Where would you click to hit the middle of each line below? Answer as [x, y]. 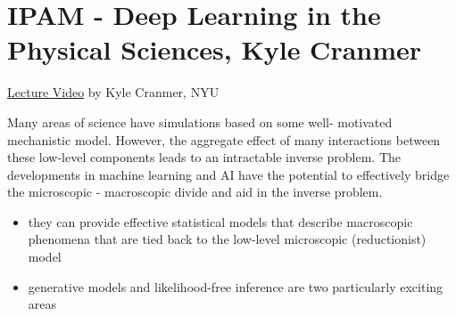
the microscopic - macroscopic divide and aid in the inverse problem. [195, 192]
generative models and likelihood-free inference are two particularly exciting [236, 286]
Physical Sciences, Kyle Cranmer [215, 49]
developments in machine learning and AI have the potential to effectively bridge [228, 174]
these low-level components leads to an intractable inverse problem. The [204, 157]
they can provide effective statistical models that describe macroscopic [220, 221]
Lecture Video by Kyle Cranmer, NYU [113, 92]
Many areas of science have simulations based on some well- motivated [200, 122]
